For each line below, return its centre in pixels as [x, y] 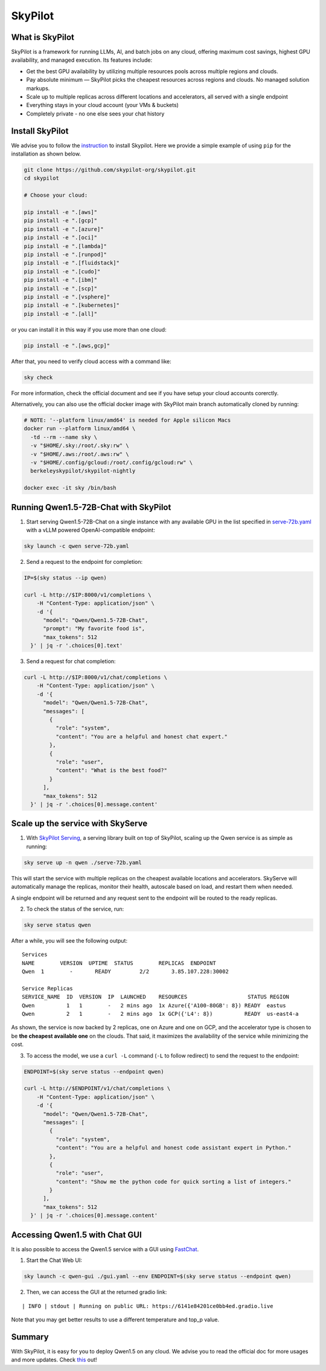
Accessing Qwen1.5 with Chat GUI [76, 1235]
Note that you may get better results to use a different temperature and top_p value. [115, 1320]
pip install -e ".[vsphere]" [67, 297]
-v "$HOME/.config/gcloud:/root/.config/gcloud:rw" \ [112, 462]
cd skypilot [42, 178]
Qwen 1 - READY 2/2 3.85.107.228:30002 [125, 972]
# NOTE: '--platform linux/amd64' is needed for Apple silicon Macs [127, 420]
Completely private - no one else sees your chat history [95, 113]
